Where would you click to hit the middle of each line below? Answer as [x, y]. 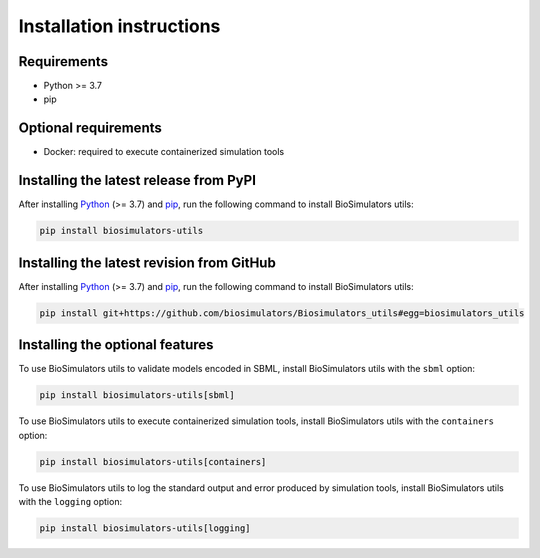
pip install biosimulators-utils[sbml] [137, 395]
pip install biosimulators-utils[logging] [145, 528]
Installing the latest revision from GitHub [147, 262]
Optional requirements [90, 128]
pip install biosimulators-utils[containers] [153, 461]
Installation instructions [119, 26]
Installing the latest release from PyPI [137, 180]
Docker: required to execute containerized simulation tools [164, 152]
